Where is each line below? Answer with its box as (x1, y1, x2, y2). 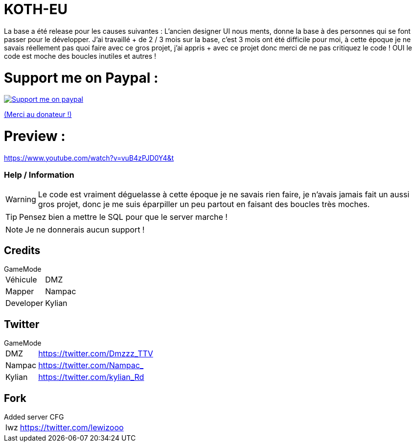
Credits (4, 244, 41, 257)
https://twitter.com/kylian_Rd (38, 372, 144, 382)
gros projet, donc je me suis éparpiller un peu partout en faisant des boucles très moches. (38, 199, 370, 209)
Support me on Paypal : (4, 69, 159, 86)
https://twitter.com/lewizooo (20, 423, 124, 433)
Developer (5, 298, 44, 308)
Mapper (5, 286, 34, 297)
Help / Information (4, 170, 74, 180)
